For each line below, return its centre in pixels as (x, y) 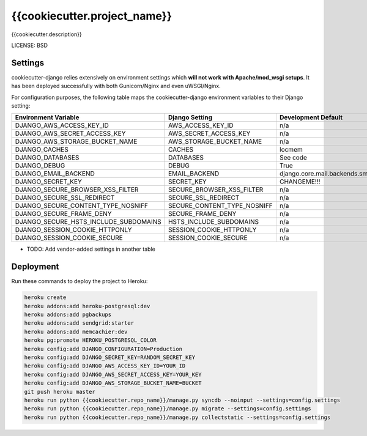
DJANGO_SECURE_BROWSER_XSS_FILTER (77, 190)
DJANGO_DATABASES (47, 158)
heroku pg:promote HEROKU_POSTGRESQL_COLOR (91, 340)
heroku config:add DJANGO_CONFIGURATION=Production (103, 349)
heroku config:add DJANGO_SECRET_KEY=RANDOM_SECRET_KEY (110, 357)
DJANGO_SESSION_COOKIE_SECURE (69, 238)
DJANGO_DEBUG (40, 166)
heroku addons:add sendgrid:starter (79, 323)
